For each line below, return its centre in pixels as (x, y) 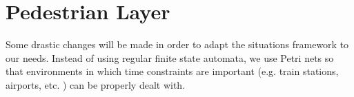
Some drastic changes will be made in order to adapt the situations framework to (177, 44)
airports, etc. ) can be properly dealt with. (96, 84)
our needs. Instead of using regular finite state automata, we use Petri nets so (170, 57)
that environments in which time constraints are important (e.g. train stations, (172, 71)
